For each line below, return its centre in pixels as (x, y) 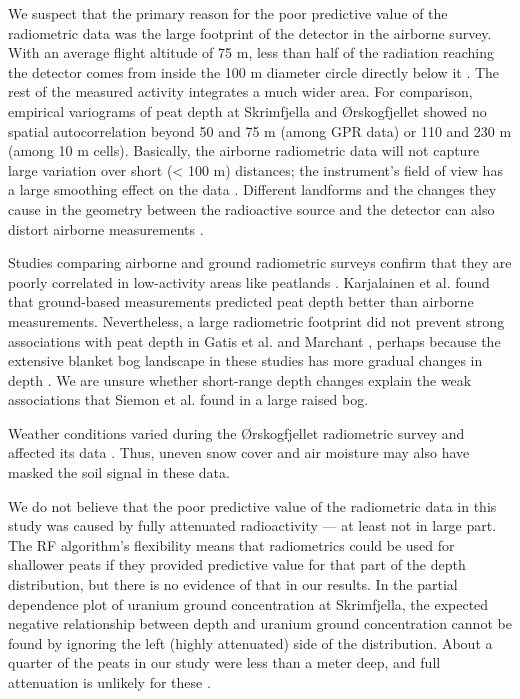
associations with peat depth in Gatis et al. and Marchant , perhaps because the (254, 340)
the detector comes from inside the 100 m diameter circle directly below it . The (254, 71)
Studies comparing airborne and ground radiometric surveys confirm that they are (260, 262)
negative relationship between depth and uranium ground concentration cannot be (260, 623)
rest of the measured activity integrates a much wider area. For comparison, (240, 91)
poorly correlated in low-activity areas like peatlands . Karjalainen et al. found (249, 281)
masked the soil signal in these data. (119, 472)
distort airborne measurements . (106, 228)
